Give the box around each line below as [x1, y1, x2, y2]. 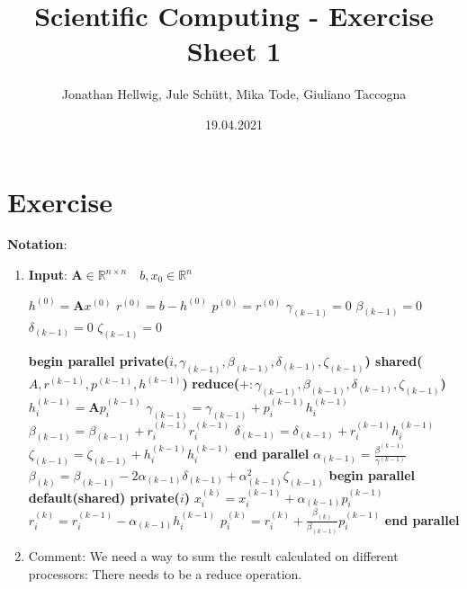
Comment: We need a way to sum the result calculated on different [28, 547, 399, 566]
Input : [28, 265, 67, 284]
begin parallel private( [28, 352, 170, 370]
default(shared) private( [28, 487, 180, 506]
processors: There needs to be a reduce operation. [28, 564, 302, 583]
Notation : [7, 235, 67, 254]
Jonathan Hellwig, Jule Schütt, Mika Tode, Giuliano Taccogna [61, 85, 407, 103]
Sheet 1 [186, 32, 282, 69]
